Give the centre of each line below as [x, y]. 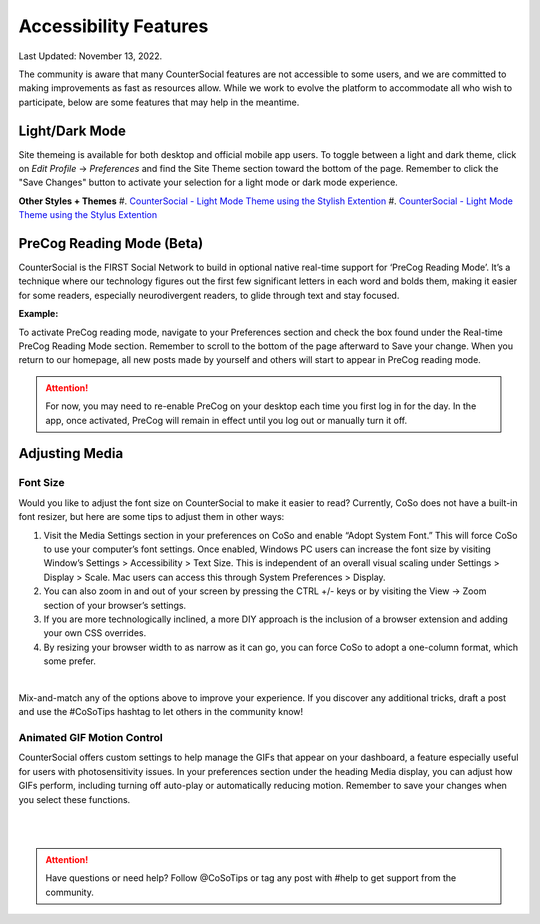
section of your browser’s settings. [115, 605]
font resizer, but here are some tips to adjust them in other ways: [151, 517]
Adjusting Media [71, 453]
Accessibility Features [113, 26]
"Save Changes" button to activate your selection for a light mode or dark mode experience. [208, 182]
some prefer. [70, 661]
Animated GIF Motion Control [91, 737]
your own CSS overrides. [95, 633]
